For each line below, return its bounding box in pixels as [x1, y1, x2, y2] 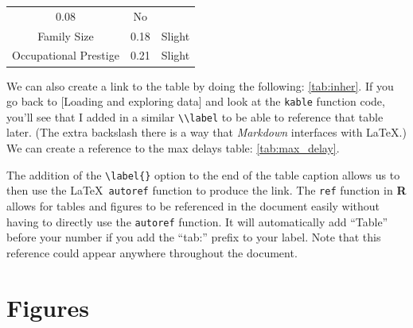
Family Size [37, 27, 94, 44]
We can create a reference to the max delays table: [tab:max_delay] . [6, 140, 340, 156]
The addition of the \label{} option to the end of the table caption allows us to [6, 166, 400, 183]
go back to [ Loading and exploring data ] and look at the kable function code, [6, 93, 385, 110]
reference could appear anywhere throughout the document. [6, 244, 298, 260]
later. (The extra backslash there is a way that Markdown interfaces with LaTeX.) [6, 124, 407, 141]
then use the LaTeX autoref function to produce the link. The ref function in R [6, 182, 407, 199]
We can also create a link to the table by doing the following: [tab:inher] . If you [6, 77, 394, 94]
